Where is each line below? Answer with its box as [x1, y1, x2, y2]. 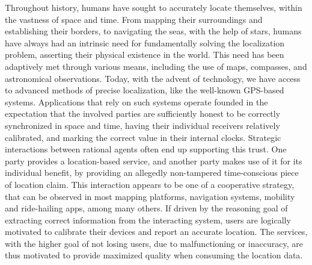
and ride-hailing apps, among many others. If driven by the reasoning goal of [5, 202, 288, 214]
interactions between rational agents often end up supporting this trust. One [5, 143, 287, 155]
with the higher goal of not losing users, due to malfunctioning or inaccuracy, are [5, 237, 303, 249]
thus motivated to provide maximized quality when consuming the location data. [5, 249, 303, 261]
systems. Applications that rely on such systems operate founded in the [5, 95, 268, 108]
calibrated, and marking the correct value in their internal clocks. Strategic [5, 131, 281, 143]
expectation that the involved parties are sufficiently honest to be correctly [5, 107, 281, 120]
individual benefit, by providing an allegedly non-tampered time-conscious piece [5, 166, 299, 179]
